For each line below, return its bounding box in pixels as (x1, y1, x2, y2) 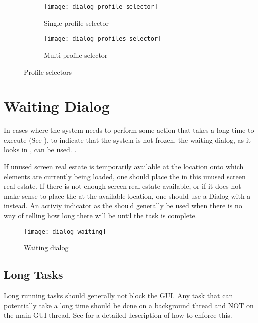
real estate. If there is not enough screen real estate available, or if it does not (4, 181, 241, 191)
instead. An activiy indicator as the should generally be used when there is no (4, 200, 242, 211)
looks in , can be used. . (4, 144, 77, 155)
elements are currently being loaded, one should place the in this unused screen (4, 171, 246, 181)
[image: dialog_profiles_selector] (44, 35, 162, 43)
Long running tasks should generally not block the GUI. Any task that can (4, 290, 233, 301)
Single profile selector (44, 17, 109, 28)
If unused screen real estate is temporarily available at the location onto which (4, 161, 244, 171)
